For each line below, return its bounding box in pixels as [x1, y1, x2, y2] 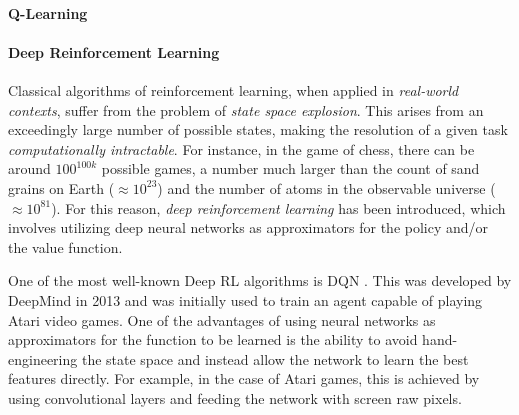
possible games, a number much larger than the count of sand [101, 158, 480, 179]
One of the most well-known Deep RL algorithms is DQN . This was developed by [8, 270, 512, 291]
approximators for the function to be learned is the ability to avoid [8, 329, 418, 350]
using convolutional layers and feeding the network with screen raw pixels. [8, 387, 462, 408]
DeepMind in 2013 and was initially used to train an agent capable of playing [8, 289, 483, 310]
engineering [8, 348, 78, 369]
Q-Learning [8, 2, 88, 23]
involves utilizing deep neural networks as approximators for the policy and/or [8, 217, 489, 238]
